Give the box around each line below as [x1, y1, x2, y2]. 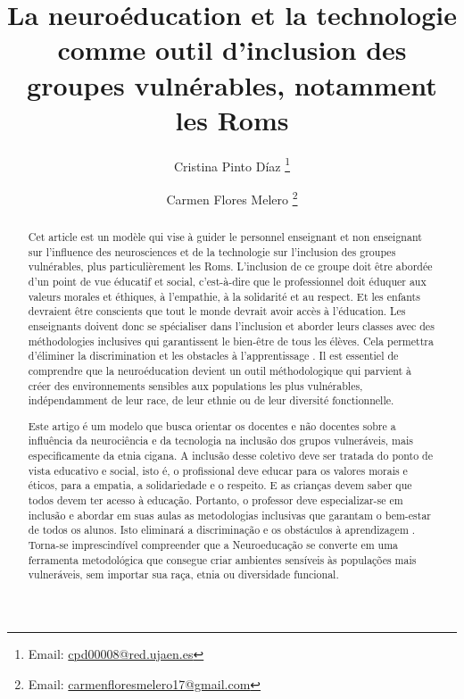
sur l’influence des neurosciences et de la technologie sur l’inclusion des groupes [28, 244, 396, 259]
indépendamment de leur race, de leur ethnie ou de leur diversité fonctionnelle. [28, 393, 394, 408]
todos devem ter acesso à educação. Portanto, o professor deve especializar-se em [28, 493, 403, 508]
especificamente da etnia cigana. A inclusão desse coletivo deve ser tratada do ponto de [28, 448, 433, 463]
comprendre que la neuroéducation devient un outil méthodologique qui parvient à [28, 362, 412, 378]
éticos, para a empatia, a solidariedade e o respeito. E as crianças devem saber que [28, 478, 412, 493]
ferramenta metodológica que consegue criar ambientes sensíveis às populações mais [28, 552, 417, 567]
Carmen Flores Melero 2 [166, 187, 298, 208]
